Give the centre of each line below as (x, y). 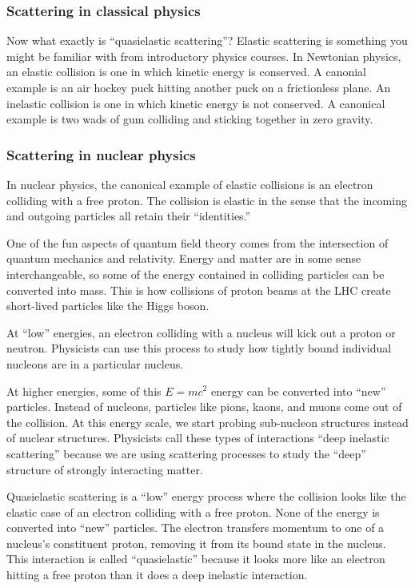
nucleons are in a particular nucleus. (95, 363)
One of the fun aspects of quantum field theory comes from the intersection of (198, 242)
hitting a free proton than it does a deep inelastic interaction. (157, 575)
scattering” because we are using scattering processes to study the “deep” (186, 453)
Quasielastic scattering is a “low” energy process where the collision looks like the (206, 496)
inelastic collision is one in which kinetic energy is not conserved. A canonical (196, 103)
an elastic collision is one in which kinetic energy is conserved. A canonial (186, 72)
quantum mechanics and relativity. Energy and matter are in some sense (184, 258)
